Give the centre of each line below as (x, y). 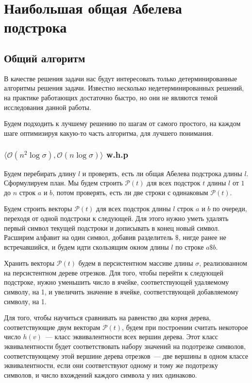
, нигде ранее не (202, 237)
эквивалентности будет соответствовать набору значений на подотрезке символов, (125, 346)
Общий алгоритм (45, 58)
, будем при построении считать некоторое (185, 327)
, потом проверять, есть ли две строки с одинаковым (130, 192)
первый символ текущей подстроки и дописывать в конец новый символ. (112, 228)
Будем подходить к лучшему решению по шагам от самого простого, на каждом (122, 123)
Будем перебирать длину (40, 173)
